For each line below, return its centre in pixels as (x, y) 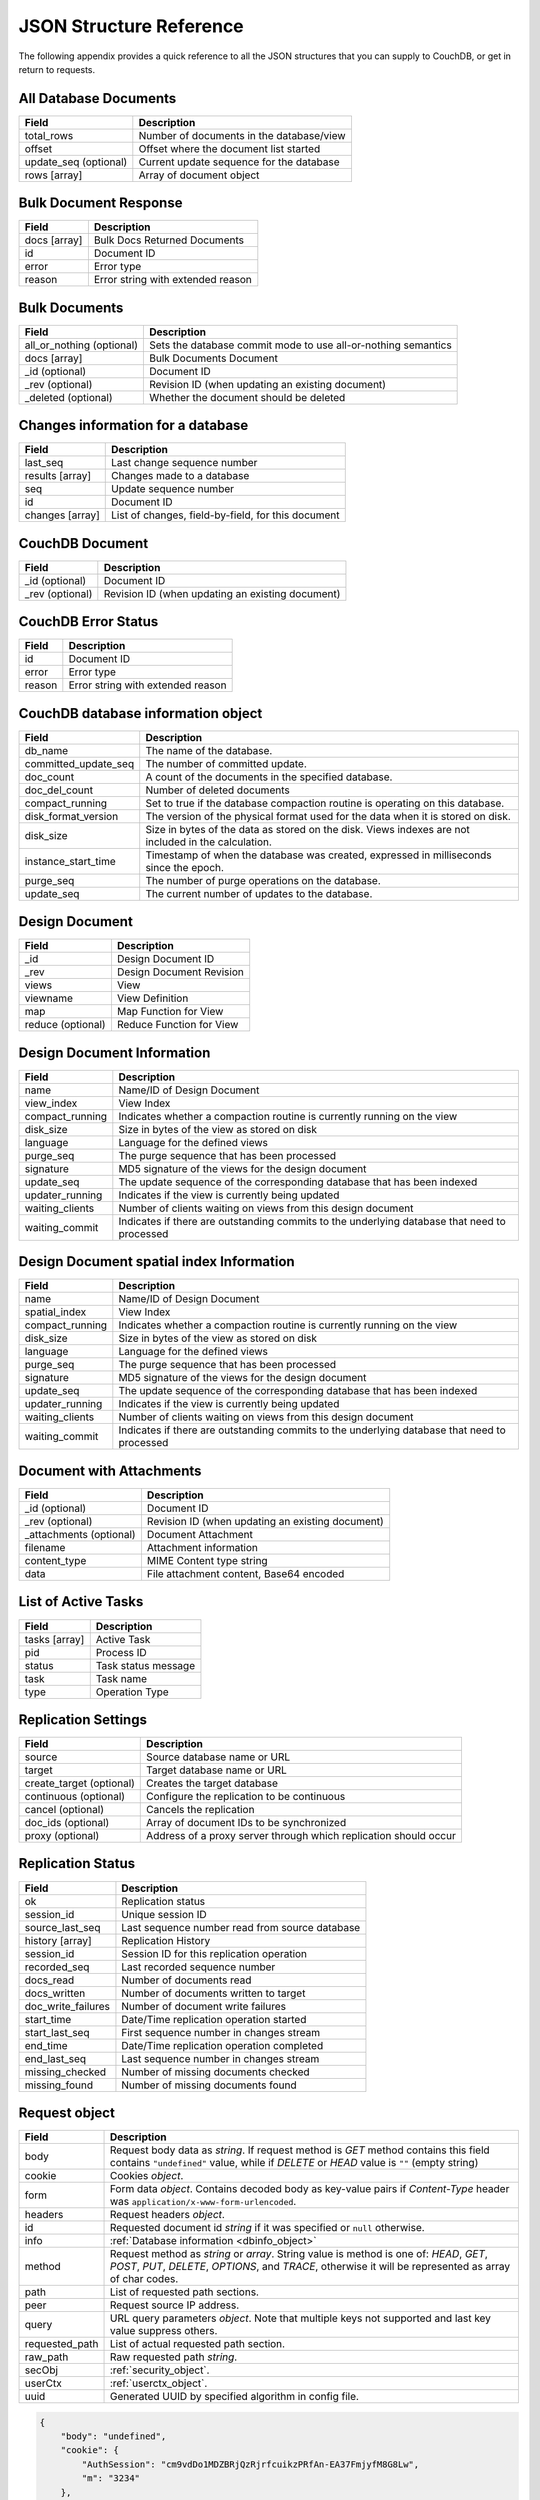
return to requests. (57, 69)
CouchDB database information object (140, 713)
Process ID (121, 1652)
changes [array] (62, 515)
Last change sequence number (184, 463)
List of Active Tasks (81, 1601)
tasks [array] (54, 1639)
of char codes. (144, 2279)
